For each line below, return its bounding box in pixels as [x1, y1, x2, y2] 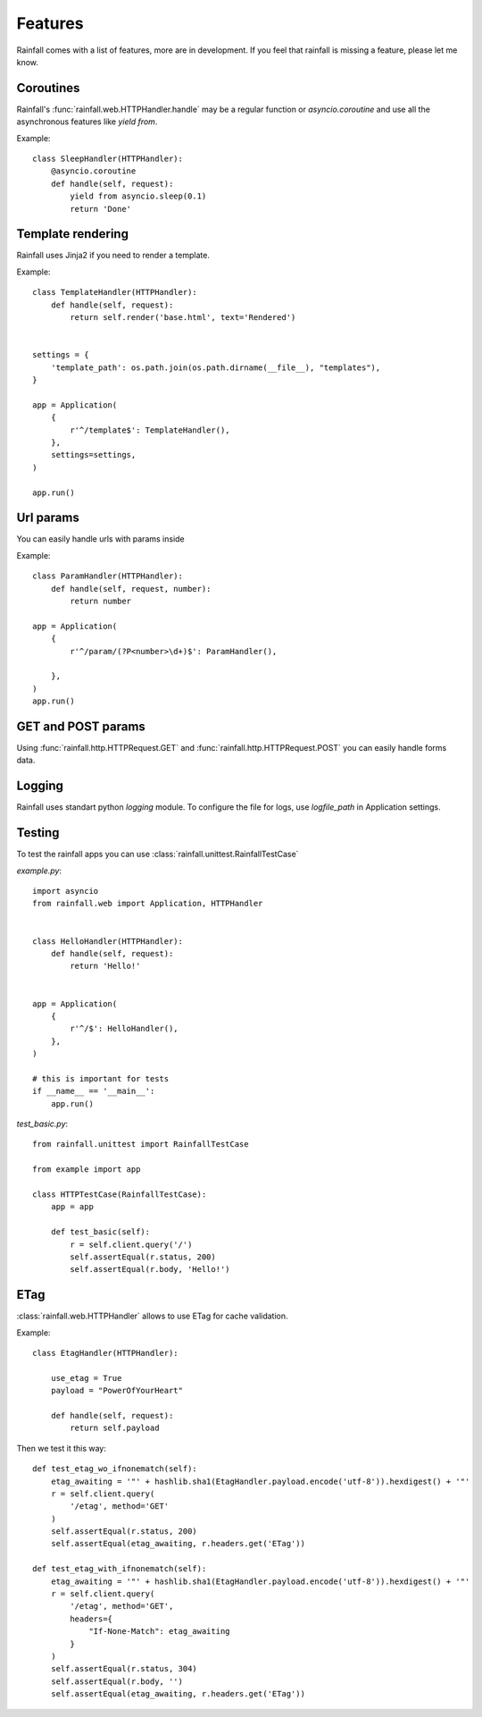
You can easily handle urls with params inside [16, 534, 185, 544]
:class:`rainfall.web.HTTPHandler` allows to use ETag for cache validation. [16, 1310, 289, 1322]
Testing [16, 825, 60, 840]
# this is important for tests [32, 1073, 170, 1083]
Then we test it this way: [16, 1443, 107, 1453]
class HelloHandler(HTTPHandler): [32, 936, 183, 947]
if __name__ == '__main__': [32, 1086, 155, 1097]
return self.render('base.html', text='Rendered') [70, 313, 296, 323]
